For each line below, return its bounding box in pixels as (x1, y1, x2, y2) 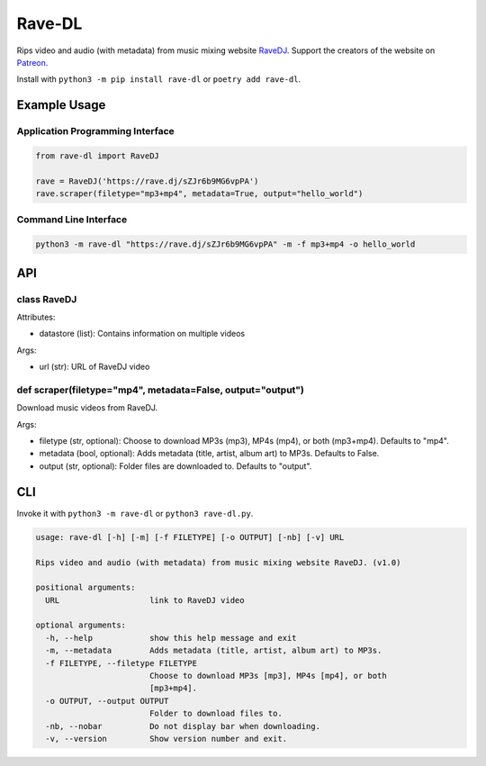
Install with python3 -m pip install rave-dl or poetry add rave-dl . (16, 74, 301, 85)
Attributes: (16, 311, 56, 322)
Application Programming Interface (16, 125, 175, 138)
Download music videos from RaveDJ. (16, 402, 158, 413)
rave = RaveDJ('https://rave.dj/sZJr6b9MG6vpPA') (35, 176, 259, 186)
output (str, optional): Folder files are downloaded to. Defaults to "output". (39, 460, 312, 472)
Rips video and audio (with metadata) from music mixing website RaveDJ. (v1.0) (35, 557, 401, 567)
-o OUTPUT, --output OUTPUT (45, 696, 169, 706)
